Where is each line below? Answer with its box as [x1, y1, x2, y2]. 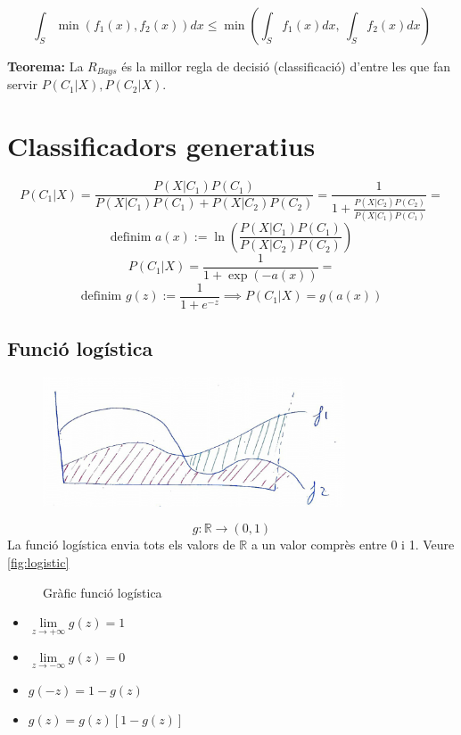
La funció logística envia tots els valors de [7, 535, 235, 554]
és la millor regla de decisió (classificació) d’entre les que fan [121, 57, 450, 75]
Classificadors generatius [7, 128, 316, 164]
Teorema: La [7, 57, 84, 75]
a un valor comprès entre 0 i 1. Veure [251, 535, 455, 554]
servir [7, 75, 37, 94]
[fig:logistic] [7, 552, 70, 571]
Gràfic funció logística [43, 582, 162, 601]
